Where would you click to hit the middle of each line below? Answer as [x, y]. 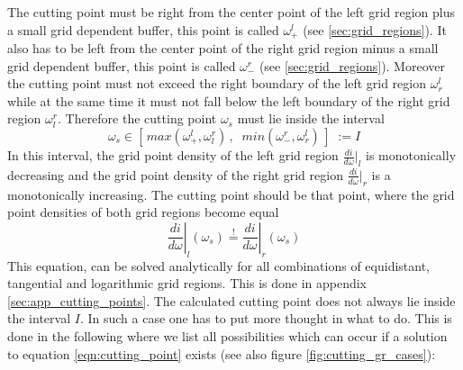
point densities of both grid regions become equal [143, 212]
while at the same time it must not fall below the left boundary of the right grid [229, 100]
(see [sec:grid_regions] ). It [375, 29]
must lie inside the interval [311, 118]
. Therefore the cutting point [137, 118]
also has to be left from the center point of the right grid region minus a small [223, 48]
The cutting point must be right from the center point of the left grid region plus [231, 12]
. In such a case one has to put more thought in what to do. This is [266, 318]
